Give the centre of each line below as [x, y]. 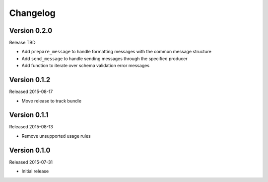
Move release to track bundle [52, 101]
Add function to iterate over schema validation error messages [86, 66]
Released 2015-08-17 [31, 91]
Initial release [35, 171]
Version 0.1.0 [30, 150]
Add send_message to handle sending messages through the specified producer [105, 58]
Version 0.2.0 [31, 31]
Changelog [32, 13]
